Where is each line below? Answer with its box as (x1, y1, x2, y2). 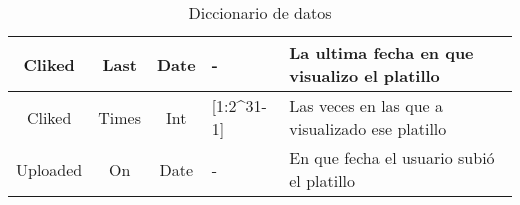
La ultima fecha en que (289, 41, 474, 64)
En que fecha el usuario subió (289, 146, 495, 169)
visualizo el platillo (289, 64, 440, 87)
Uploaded (16, 157, 83, 181)
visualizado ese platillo (289, 117, 447, 140)
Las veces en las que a (289, 94, 444, 117)
